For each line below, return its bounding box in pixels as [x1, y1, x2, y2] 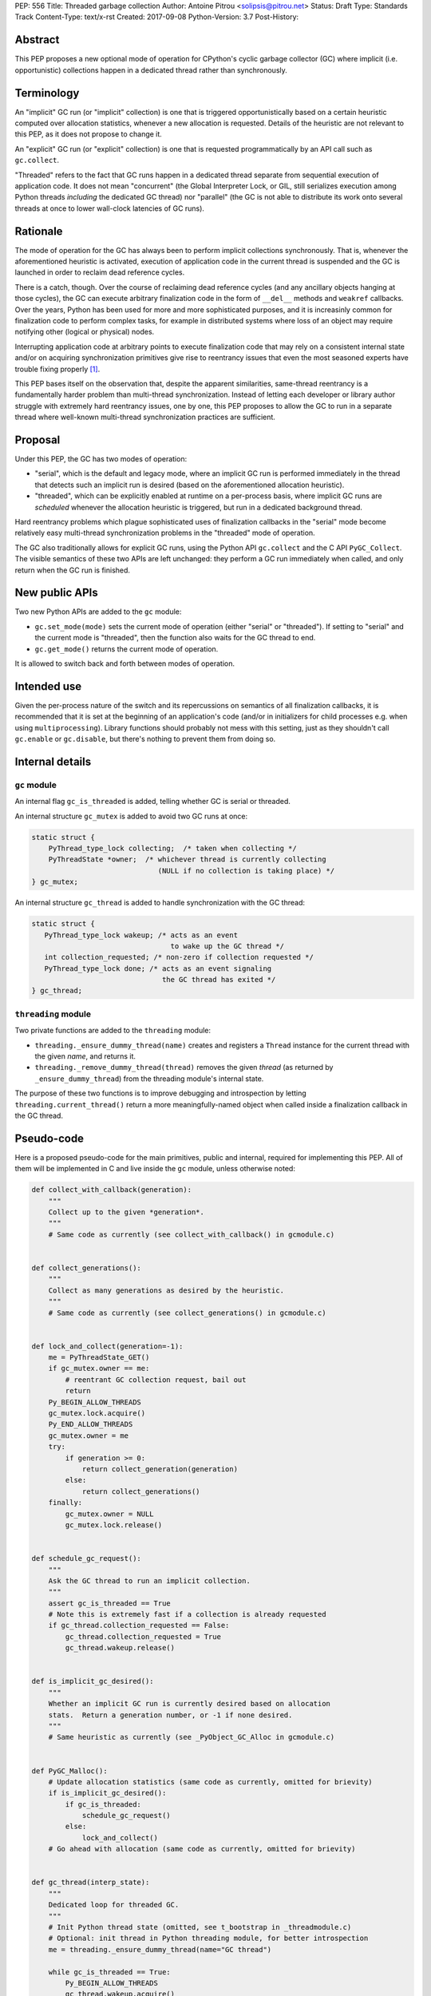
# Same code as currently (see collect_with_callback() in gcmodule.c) [48, 1230, 335, 1239]
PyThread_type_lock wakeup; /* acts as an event [44, 930, 239, 940]
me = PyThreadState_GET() [48, 1353, 150, 1362]
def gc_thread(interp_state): [31, 1878, 150, 1887]
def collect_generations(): [31, 1263, 141, 1273]
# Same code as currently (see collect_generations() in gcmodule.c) [48, 1308, 326, 1317]
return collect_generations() [81, 1487, 200, 1496]
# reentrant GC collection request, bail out [65, 1375, 247, 1384]
